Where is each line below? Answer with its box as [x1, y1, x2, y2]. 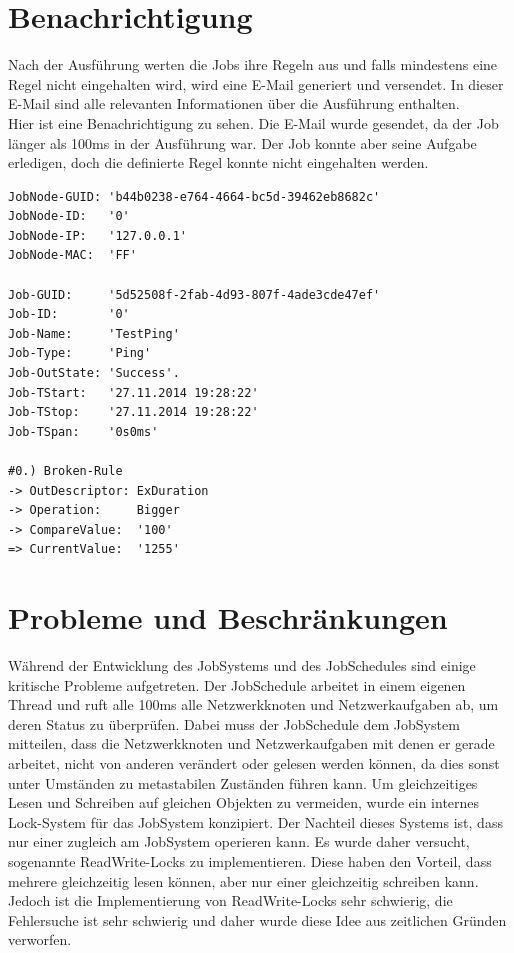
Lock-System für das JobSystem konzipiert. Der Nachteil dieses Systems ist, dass [8, 811, 503, 832]
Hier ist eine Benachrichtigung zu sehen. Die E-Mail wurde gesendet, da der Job [8, 112, 499, 133]
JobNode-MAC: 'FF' [8, 248, 137, 263]
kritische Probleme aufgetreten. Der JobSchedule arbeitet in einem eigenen [8, 674, 466, 695]
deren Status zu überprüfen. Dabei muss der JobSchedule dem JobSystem [8, 713, 460, 734]
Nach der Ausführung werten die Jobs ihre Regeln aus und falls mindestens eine [8, 54, 498, 75]
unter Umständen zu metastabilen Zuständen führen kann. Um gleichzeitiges [8, 772, 478, 793]
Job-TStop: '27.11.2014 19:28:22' [8, 405, 259, 420]
